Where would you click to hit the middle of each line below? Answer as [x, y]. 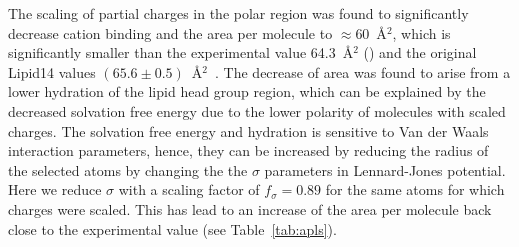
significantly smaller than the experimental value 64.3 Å [181, 52]
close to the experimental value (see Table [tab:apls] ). [172, 228]
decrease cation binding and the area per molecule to [170, 32]
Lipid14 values [52, 71]
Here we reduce [55, 189]
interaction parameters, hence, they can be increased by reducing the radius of [248, 150]
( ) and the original [420, 52]
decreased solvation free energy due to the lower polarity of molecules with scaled [257, 110]
